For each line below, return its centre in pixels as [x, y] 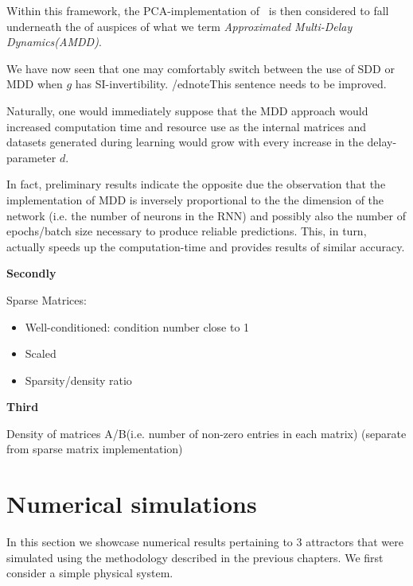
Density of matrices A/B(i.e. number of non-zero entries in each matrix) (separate [206, 433]
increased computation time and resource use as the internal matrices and [187, 126]
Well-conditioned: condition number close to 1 [137, 326]
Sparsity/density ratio [78, 380]
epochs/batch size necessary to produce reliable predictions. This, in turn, [187, 231]
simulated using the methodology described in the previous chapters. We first [195, 557]
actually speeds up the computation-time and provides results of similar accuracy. [206, 246]
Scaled [41, 353]
